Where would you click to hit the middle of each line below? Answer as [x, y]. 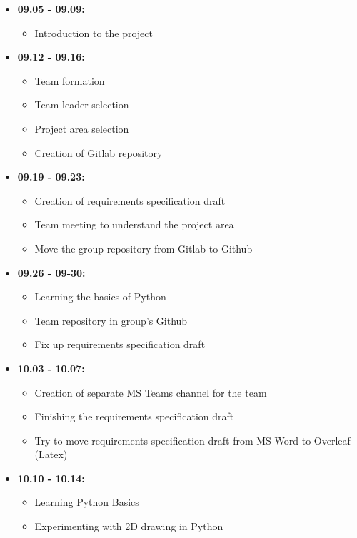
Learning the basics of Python [100, 296]
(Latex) [51, 454]
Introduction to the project [94, 32]
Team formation [70, 80]
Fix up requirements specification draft [120, 344]
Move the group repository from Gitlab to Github [144, 248]
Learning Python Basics [87, 502]
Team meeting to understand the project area [134, 224]
